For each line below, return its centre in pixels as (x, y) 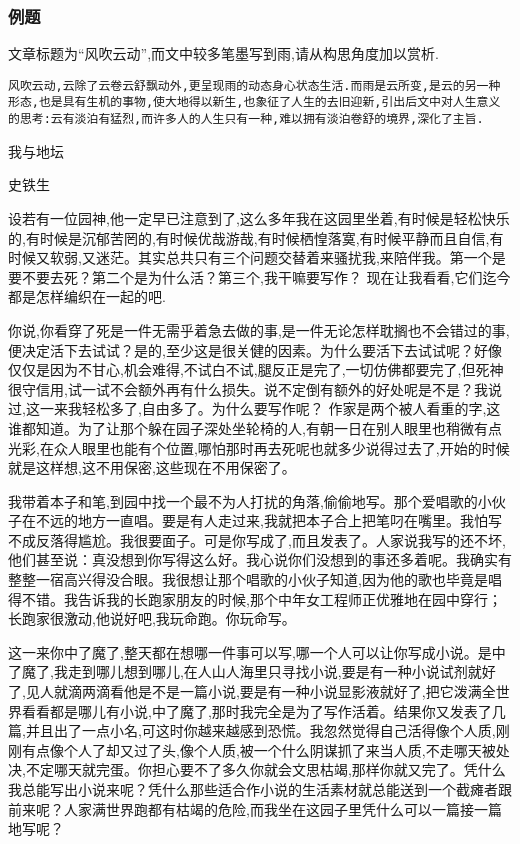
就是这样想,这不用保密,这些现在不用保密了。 (152, 467)
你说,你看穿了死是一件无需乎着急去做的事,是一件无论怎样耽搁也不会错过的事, (259, 329)
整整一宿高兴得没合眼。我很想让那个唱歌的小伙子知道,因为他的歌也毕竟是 (248, 579)
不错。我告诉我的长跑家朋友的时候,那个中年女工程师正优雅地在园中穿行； (261, 598)
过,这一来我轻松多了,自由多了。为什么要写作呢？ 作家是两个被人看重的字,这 (254, 408)
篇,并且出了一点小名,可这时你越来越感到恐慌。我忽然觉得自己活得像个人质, (252, 730)
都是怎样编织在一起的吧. (87, 296)
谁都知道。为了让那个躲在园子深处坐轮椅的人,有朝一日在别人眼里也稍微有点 (255, 427)
